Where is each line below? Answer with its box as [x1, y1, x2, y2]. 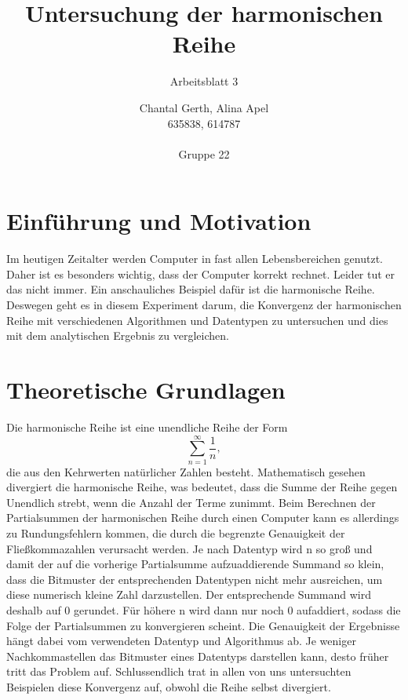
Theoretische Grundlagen [6, 373, 286, 405]
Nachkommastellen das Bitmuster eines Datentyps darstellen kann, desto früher [6, 647, 389, 664]
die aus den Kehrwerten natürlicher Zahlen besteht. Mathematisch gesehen [6, 463, 366, 479]
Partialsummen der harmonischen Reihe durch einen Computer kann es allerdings [6, 509, 399, 526]
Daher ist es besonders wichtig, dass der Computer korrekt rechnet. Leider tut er [6, 265, 395, 282]
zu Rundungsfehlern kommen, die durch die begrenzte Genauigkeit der [6, 525, 345, 541]
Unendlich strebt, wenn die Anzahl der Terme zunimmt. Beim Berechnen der [6, 494, 376, 510]
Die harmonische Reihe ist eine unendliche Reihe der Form [6, 418, 288, 435]
